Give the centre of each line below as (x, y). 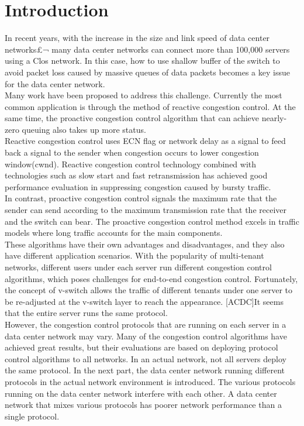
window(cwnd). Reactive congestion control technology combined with (131, 164)
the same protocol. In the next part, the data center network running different (145, 370)
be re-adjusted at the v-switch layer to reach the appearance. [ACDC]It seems (144, 301)
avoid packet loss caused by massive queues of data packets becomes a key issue (147, 72)
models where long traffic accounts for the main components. (114, 233)
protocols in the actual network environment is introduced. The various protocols (150, 381)
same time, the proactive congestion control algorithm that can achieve (132, 118)
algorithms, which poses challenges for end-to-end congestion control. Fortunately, (151, 278)
